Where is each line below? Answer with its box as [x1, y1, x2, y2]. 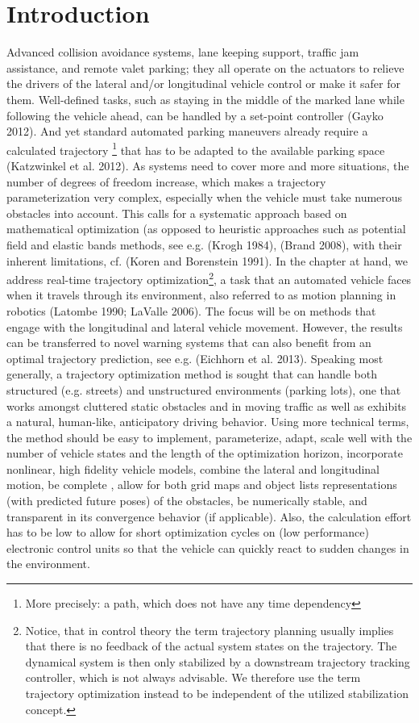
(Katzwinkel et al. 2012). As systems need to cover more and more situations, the [6, 157, 409, 173]
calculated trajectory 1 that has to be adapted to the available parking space [6, 139, 385, 158]
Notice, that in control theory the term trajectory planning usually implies [25, 621, 394, 638]
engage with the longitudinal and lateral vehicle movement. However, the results [6, 318, 403, 335]
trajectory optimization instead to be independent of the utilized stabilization [25, 685, 409, 701]
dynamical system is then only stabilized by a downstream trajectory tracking [25, 653, 410, 670]
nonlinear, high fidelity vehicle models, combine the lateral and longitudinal [6, 460, 380, 477]
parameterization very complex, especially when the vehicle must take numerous [6, 189, 403, 206]
